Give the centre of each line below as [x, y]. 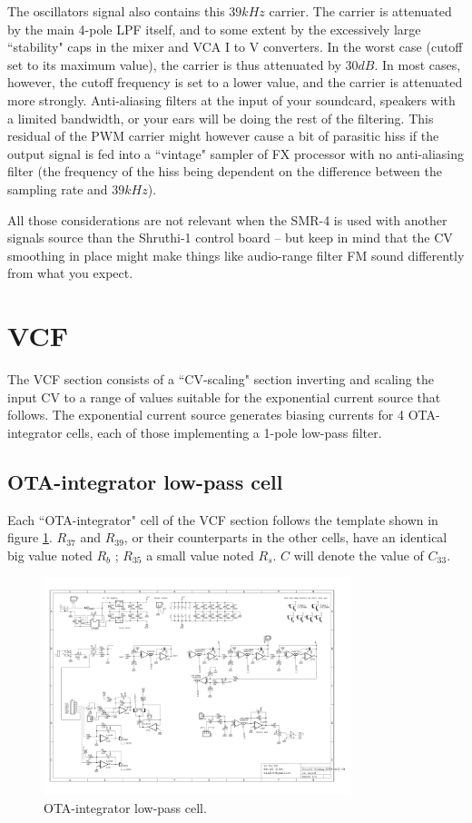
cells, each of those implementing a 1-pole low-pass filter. [224, 432]
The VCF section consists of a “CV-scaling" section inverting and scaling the [221, 379]
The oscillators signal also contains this [116, 11]
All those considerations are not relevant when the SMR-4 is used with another [227, 219]
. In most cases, [418, 64]
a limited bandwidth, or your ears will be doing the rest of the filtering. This [221, 118]
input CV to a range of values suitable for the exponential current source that [224, 397]
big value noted [50, 555]
